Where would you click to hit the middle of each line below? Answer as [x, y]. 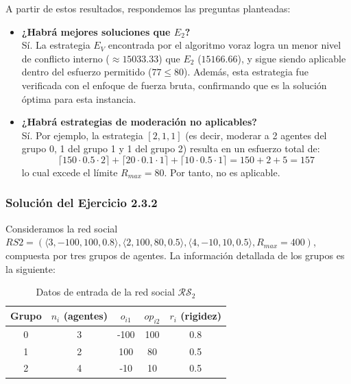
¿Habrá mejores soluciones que [96, 31]
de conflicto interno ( [65, 58]
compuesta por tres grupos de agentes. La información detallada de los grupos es [175, 255]
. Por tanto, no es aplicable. [222, 172]
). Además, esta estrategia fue [246, 72]
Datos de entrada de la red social [105, 292]
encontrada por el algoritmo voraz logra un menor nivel [225, 45]
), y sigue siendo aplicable [292, 58]
